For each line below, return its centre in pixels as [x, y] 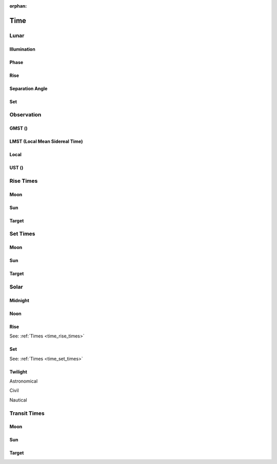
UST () [16, 168]
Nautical [18, 400]
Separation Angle [28, 88]
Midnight [19, 300]
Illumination [22, 49]
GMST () [18, 129]
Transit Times [27, 413]
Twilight [18, 372]
